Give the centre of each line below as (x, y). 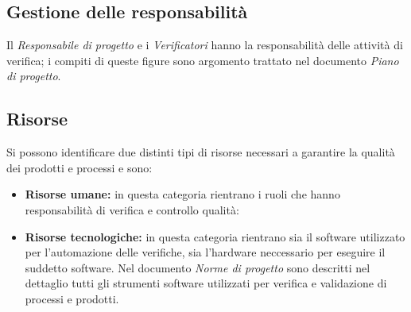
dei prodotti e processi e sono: (79, 167)
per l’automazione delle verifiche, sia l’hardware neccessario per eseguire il (205, 252)
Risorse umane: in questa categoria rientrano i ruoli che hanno (182, 194)
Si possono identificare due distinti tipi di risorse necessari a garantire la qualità (201, 152)
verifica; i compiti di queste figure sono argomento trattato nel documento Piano (203, 60)
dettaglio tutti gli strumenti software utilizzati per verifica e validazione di (206, 283)
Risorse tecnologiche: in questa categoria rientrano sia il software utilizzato (215, 236)
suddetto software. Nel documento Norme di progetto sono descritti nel (198, 267)
